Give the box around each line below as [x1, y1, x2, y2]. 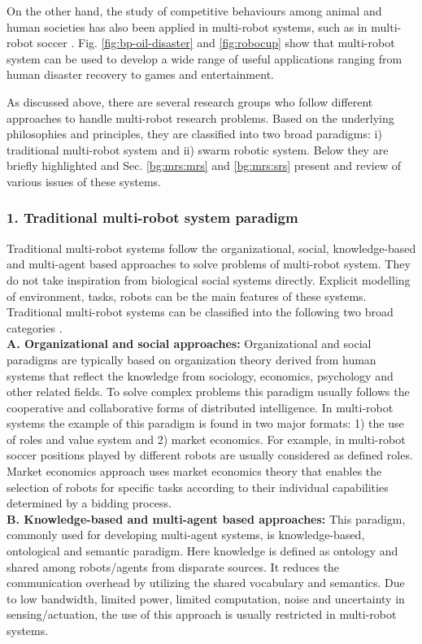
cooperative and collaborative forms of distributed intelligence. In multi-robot [7, 398, 394, 416]
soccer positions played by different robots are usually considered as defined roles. [7, 446, 413, 463]
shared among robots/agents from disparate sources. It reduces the [7, 558, 340, 575]
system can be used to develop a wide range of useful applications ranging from [7, 50, 402, 67]
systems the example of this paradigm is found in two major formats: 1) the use [7, 415, 404, 432]
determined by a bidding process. [7, 494, 172, 511]
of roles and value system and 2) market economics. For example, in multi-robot [7, 430, 406, 447]
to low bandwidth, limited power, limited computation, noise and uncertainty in [7, 590, 405, 607]
